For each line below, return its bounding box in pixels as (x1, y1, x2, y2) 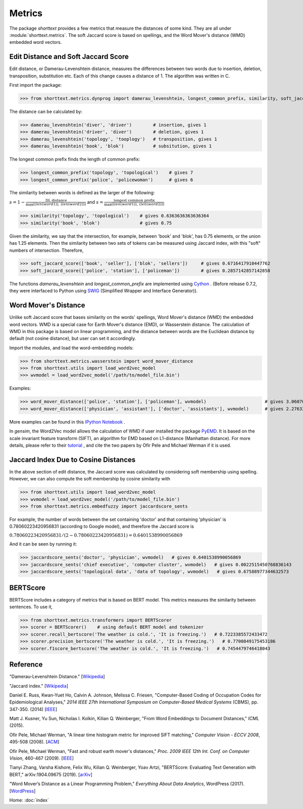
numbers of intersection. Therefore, (9, 247, 84, 253)
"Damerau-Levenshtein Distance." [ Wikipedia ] (9, 674, 106, 680)
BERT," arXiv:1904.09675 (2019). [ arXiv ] (9, 771, 93, 777)
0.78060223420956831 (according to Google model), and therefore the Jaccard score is (9, 523, 194, 529)
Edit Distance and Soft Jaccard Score (9, 52, 129, 61)
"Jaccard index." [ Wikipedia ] (9, 683, 68, 689)
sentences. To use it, (9, 604, 53, 610)
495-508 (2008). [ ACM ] (9, 739, 60, 745)
